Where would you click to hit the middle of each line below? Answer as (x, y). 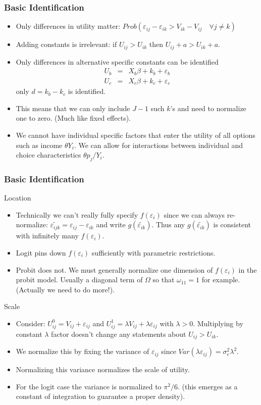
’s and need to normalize (208, 108)
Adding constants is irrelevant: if (66, 44)
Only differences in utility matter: (68, 26)
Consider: (31, 323)
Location (18, 198)
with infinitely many (47, 236)
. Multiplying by (218, 323)
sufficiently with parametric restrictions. (153, 252)
